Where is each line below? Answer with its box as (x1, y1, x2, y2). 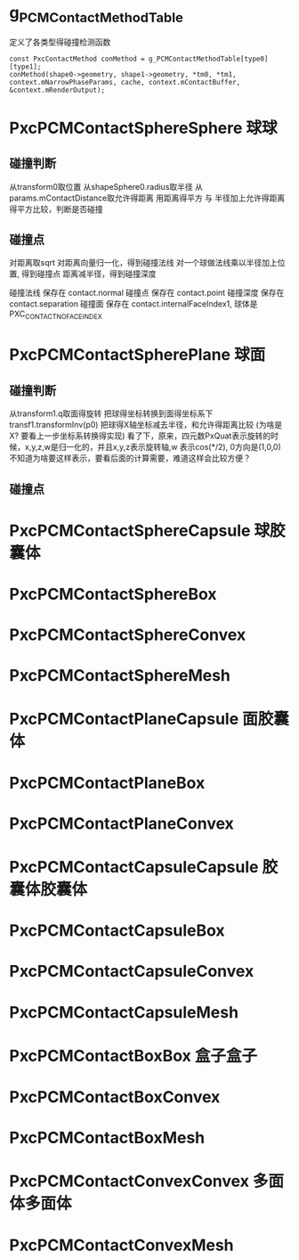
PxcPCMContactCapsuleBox (9, 920, 225, 941)
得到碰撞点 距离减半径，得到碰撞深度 (20, 268, 157, 279)
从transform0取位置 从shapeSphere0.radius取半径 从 (9, 181, 203, 192)
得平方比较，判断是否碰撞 (9, 203, 103, 214)
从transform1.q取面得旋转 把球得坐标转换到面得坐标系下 (9, 408, 214, 419)
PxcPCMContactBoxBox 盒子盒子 (9, 1045, 258, 1066)
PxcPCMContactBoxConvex (9, 1086, 221, 1107)
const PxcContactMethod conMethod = (9, 54, 145, 63)
